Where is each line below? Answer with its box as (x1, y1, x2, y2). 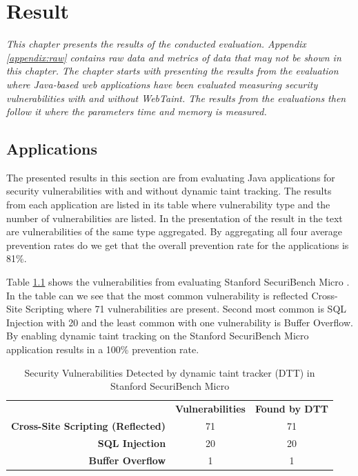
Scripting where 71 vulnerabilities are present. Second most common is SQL (25, 301, 347, 316)
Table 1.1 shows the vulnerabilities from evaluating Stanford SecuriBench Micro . (6, 275, 350, 289)
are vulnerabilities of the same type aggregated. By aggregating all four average (6, 224, 343, 239)
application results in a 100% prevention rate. (6, 342, 199, 357)
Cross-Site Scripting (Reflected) (11, 418, 166, 433)
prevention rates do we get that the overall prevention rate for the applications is (6, 237, 349, 252)
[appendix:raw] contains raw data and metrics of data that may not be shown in (6, 50, 341, 64)
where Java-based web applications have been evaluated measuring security (6, 77, 318, 91)
